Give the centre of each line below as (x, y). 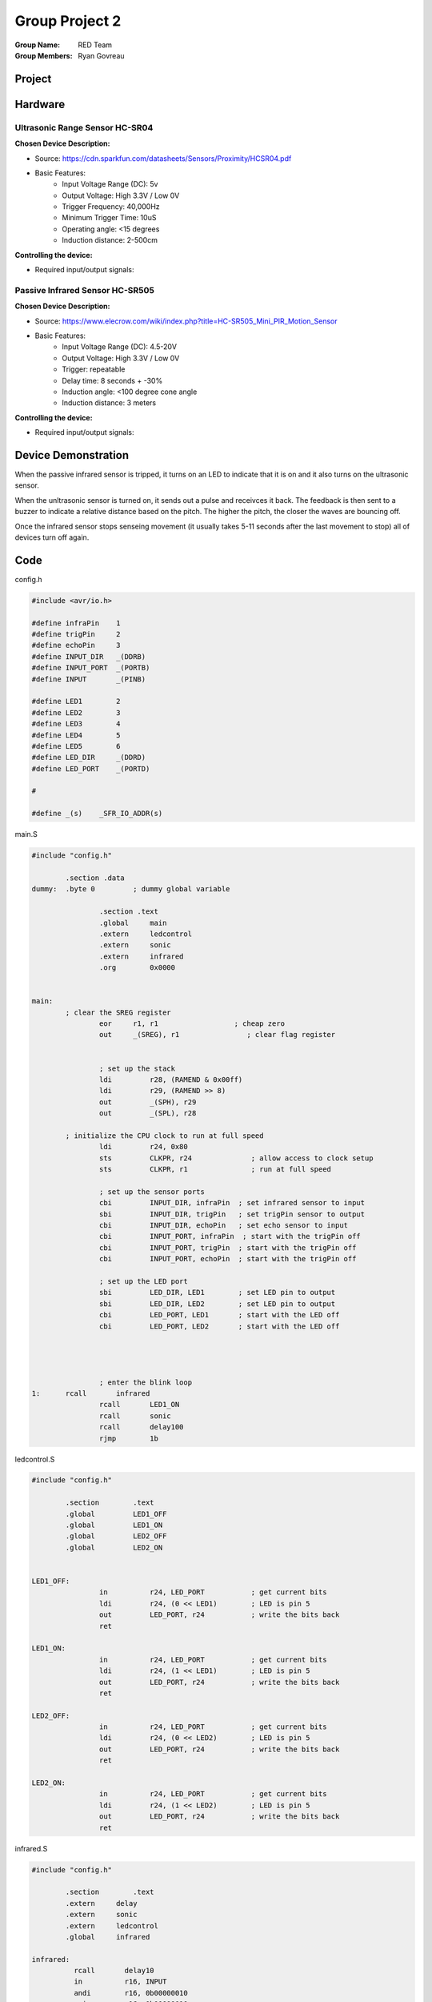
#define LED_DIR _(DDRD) (89, 758)
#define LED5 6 (76, 746)
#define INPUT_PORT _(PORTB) (91, 668)
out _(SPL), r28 (148, 1114)
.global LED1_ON (114, 1525)
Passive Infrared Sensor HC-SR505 (85, 290)
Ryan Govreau (101, 55)
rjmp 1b (129, 1438)
